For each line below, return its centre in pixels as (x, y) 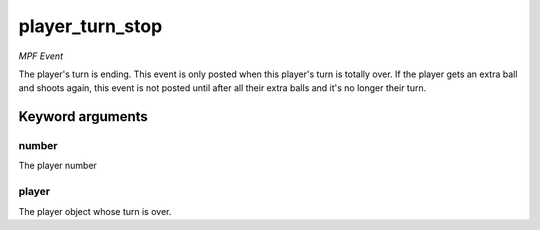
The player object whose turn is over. (95, 211)
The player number (57, 166)
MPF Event (41, 56)
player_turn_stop (90, 26)
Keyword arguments (83, 116)
